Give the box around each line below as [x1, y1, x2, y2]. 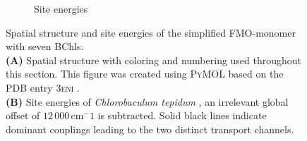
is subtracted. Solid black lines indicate [97, 108, 267, 123]
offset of [6, 108, 40, 123]
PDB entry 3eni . [6, 80, 80, 94]
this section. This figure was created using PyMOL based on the [6, 66, 284, 81]
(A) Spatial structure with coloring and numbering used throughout [6, 52, 302, 67]
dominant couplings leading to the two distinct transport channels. [6, 121, 294, 136]
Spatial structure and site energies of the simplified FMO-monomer [6, 25, 296, 39]
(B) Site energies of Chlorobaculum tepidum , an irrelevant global [6, 94, 289, 109]
